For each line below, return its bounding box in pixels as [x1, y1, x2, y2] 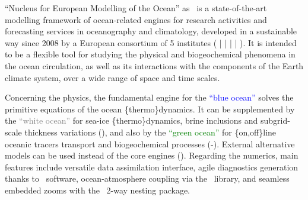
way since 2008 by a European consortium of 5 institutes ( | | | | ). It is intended [5, 36, 297, 49]
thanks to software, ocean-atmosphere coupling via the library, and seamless [5, 172, 290, 185]
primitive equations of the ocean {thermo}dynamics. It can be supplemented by [5, 102, 295, 115]
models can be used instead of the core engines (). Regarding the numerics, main [5, 149, 299, 162]
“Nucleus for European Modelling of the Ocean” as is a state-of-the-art [5, 2, 267, 14]
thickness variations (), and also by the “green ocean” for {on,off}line [24, 125, 277, 138]
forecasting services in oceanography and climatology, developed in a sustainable [5, 25, 297, 37]
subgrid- [260, 114, 290, 127]
